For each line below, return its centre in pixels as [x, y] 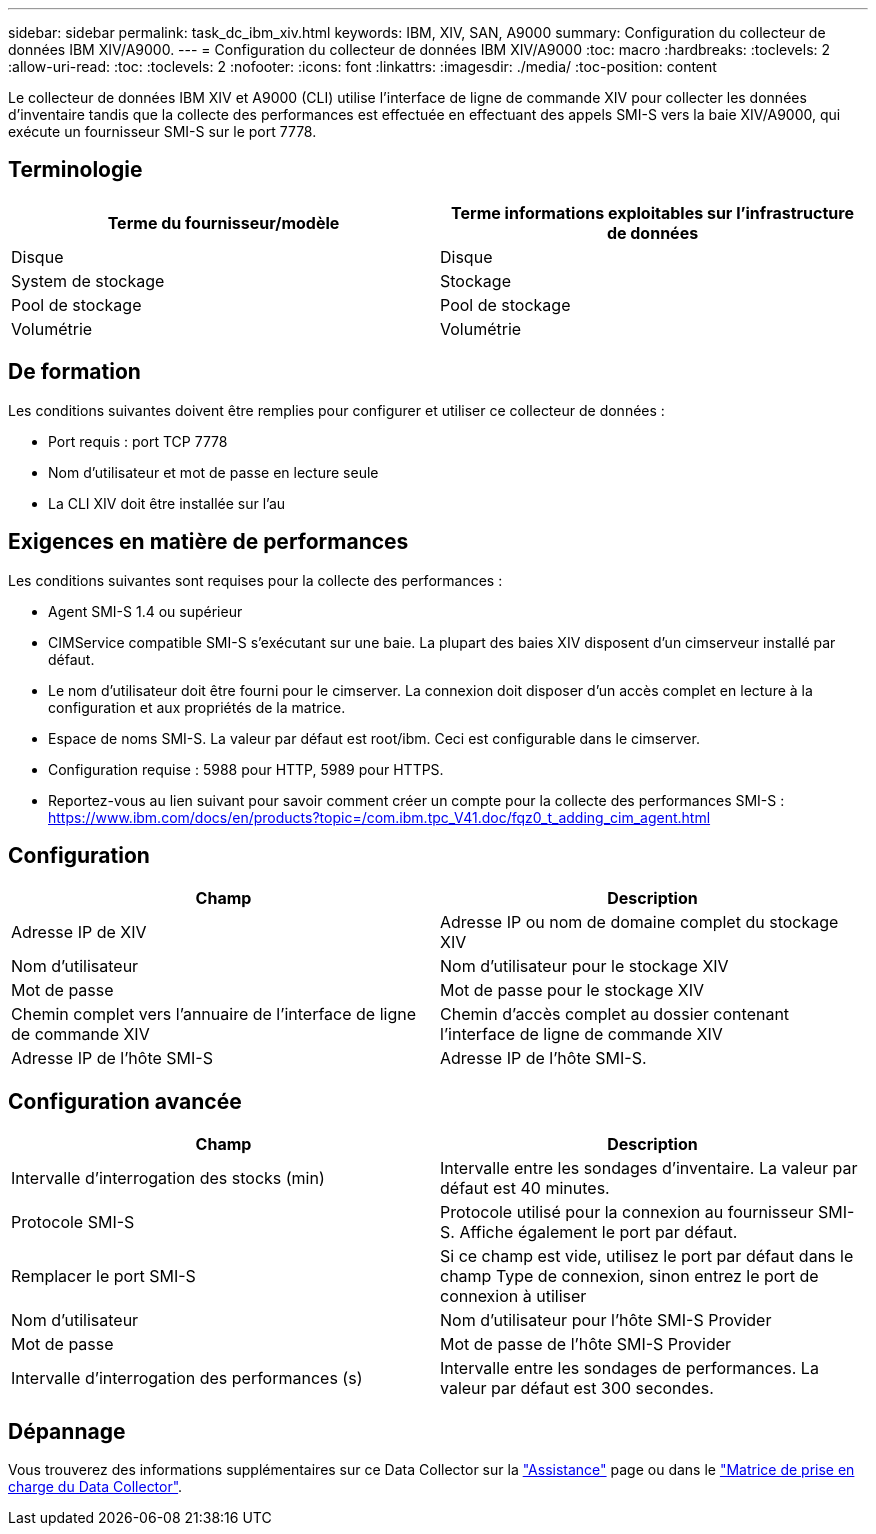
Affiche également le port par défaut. [598, 1232]
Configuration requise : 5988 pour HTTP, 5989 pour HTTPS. [246, 769]
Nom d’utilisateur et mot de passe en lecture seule [213, 472]
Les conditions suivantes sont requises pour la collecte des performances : [255, 580]
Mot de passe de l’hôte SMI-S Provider [586, 1344]
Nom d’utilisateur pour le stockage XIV [584, 966]
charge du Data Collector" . [95, 1487]
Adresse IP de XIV [79, 932]
